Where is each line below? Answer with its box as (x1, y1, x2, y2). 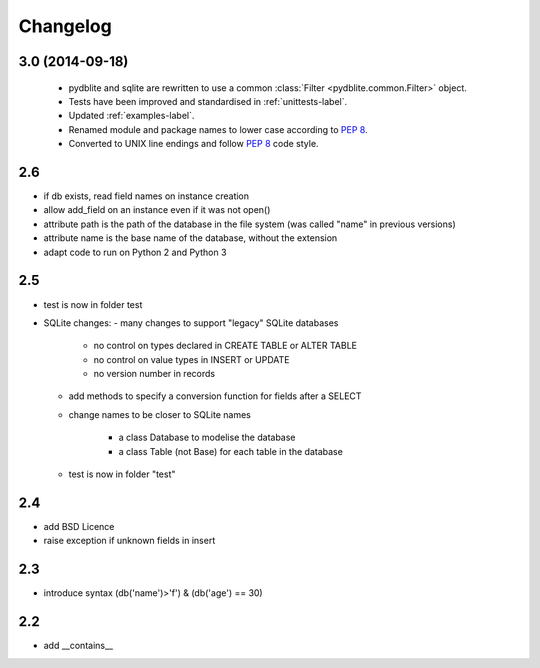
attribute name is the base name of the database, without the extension (43, 232, 338, 244)
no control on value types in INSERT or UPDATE (93, 353, 290, 365)
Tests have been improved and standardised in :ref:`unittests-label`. (68, 95, 348, 107)
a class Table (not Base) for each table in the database (118, 445, 344, 457)
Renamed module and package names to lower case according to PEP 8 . (68, 123, 369, 135)
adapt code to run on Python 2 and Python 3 (43, 246, 227, 258)
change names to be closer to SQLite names (68, 408, 252, 420)
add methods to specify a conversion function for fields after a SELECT (68, 390, 362, 402)
